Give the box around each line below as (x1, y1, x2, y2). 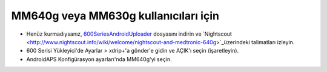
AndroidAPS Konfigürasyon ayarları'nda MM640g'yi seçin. (26, 55, 172, 63)
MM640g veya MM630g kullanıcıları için (11, 9, 219, 22)
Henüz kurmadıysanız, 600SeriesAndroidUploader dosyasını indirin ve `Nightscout (26, 30, 233, 38)
